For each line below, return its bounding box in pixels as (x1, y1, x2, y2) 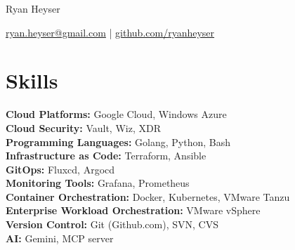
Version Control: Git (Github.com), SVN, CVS (6, 217, 218, 232)
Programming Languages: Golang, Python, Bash (6, 134, 230, 149)
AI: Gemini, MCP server (6, 230, 114, 245)
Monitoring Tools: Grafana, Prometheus (6, 176, 190, 190)
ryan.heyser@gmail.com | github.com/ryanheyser (6, 25, 215, 39)
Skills (6, 66, 58, 95)
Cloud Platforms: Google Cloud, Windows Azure (6, 107, 227, 121)
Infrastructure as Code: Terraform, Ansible (6, 148, 206, 163)
